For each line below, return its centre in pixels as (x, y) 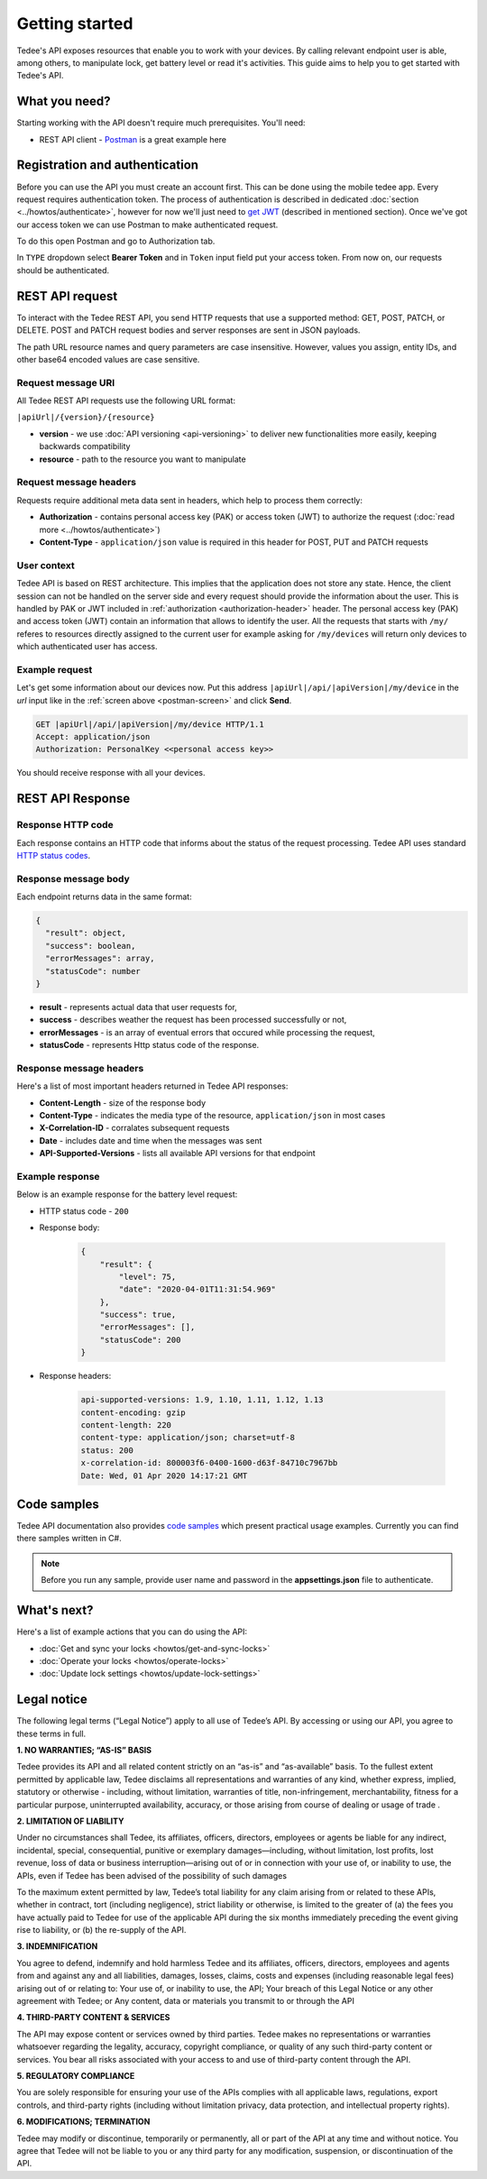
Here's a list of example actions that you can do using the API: (132, 1632)
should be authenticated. (63, 270)
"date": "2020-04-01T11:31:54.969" (198, 1289)
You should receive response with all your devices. (111, 773)
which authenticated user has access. (87, 647)
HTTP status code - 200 (84, 1211)
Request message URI (66, 382)
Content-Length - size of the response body (123, 1103)
